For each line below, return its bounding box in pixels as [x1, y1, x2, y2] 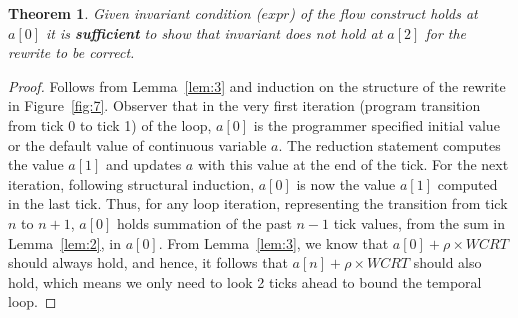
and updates [106, 154, 182, 175]
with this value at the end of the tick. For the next [197, 154, 509, 175]
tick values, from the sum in [333, 212, 505, 233]
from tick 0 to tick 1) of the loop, [8, 114, 212, 135]
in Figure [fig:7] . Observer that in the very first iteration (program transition [8, 95, 481, 116]
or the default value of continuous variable [8, 134, 267, 155]
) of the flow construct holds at [289, 3, 478, 23]
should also [413, 252, 482, 273]
